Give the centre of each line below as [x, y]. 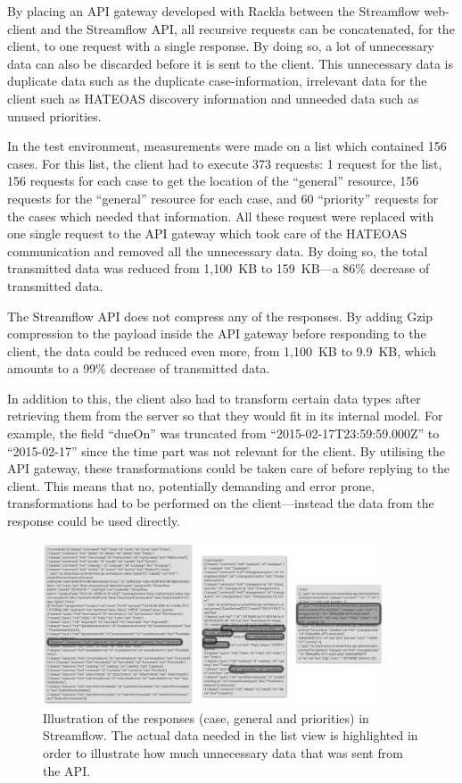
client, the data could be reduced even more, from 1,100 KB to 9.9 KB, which [222, 350]
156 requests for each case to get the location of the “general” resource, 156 [213, 181]
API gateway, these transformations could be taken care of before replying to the [229, 468]
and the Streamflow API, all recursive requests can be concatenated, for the [247, 28]
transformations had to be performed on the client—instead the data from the [221, 503]
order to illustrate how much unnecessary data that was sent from [223, 753]
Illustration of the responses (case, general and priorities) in [206, 717]
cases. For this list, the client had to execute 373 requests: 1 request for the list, [225, 163]
